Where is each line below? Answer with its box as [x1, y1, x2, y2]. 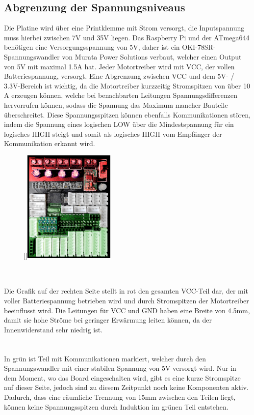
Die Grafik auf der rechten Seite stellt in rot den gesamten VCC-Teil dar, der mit [4, 286, 249, 296]
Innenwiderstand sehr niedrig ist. [4, 324, 103, 334]
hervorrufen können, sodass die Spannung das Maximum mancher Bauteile [4, 99, 228, 110]
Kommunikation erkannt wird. [4, 138, 95, 148]
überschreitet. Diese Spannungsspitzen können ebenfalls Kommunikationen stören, [4, 109, 251, 119]
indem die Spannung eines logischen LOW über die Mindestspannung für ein [4, 119, 234, 129]
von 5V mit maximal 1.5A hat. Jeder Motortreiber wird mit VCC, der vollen [4, 61, 235, 71]
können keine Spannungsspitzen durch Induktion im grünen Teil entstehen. [4, 401, 229, 412]
